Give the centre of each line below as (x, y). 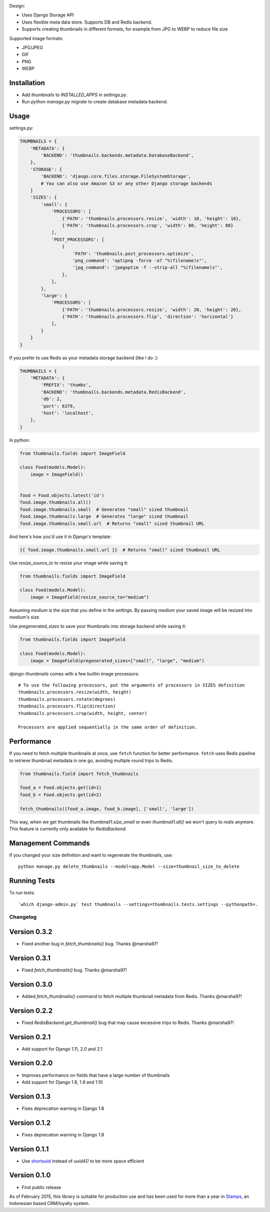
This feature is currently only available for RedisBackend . (68, 829)
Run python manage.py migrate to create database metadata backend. (95, 102)
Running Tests (32, 881)
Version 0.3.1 (30, 958)
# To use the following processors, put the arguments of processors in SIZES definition (131, 685)
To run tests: (22, 893)
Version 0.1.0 (30, 1175)
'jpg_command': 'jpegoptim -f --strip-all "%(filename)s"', (148, 268)
